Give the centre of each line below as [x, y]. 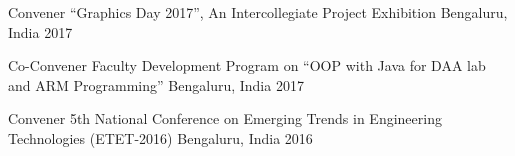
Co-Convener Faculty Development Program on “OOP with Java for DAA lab [247, 65]
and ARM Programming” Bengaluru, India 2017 [156, 84]
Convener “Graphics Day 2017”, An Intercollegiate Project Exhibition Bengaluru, [258, 12]
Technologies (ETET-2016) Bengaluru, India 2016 [160, 137]
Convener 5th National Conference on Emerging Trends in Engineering [225, 118]
